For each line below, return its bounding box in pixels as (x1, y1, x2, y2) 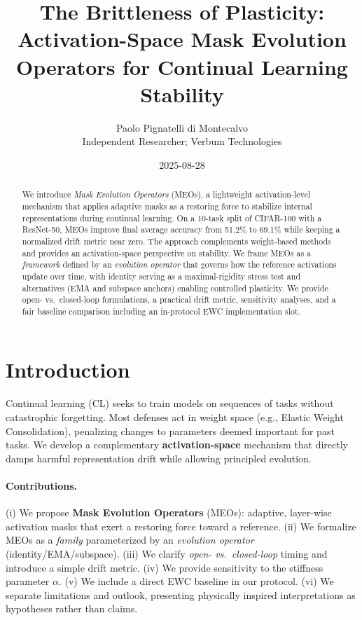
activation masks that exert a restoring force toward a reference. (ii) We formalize (6, 518, 356, 533)
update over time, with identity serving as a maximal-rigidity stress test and (22, 270, 300, 282)
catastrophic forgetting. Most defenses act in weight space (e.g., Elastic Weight (6, 410, 344, 425)
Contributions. (6, 478, 77, 492)
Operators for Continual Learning (16, 52, 348, 81)
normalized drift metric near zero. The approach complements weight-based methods (22, 235, 331, 247)
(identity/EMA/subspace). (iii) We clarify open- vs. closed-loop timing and (6, 546, 328, 560)
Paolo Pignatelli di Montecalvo (116, 120, 249, 135)
